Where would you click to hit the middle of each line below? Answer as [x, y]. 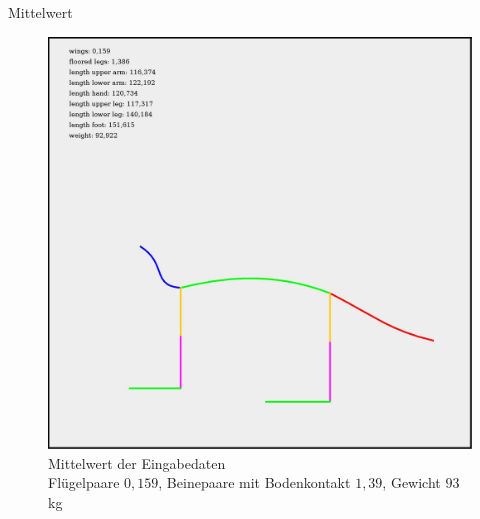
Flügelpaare [84, 482]
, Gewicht [411, 482]
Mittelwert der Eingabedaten [137, 462]
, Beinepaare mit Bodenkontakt [254, 482]
